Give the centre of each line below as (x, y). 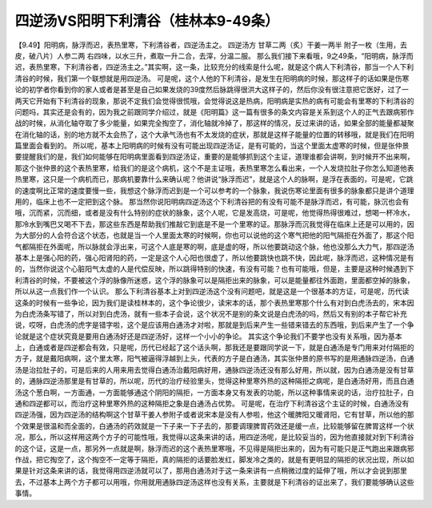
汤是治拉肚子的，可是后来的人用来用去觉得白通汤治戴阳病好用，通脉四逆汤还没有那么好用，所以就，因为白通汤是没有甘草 (214, 369)
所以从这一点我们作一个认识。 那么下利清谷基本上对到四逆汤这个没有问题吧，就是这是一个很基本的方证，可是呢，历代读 (212, 292)
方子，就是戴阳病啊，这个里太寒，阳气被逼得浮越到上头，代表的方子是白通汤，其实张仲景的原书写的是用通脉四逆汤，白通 (214, 359)
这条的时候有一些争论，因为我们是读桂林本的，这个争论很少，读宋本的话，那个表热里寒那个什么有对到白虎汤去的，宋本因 (214, 302)
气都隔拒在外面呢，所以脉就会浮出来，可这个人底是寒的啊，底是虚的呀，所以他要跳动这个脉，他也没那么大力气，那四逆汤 (214, 246)
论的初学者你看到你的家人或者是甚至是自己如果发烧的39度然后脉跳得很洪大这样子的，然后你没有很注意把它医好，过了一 (212, 90)
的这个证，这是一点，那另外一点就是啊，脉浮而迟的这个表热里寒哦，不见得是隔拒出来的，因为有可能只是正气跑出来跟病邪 (214, 448)
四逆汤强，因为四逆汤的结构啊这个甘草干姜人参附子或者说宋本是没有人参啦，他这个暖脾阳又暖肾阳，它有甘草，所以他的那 (214, 415)
